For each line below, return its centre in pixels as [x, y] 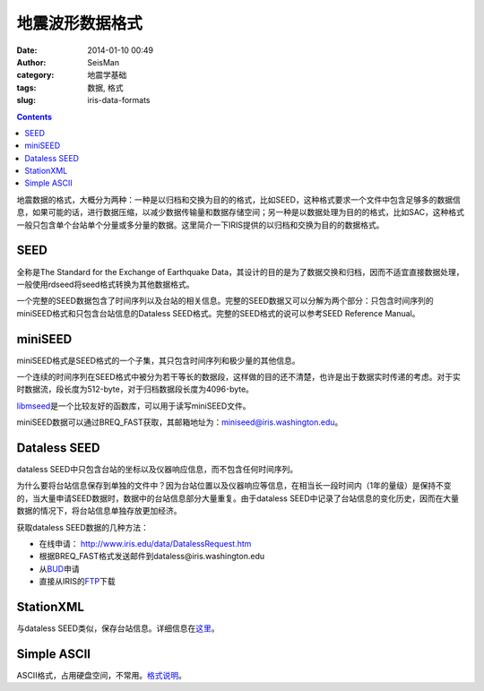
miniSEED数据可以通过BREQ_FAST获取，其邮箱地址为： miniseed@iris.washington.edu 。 [180, 422]
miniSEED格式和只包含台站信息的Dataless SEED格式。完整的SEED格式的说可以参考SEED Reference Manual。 [218, 313]
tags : [26, 87]
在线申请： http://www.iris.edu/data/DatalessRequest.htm [145, 544]
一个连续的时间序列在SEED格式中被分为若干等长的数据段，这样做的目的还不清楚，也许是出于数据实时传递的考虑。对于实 [238, 377]
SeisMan [104, 62]
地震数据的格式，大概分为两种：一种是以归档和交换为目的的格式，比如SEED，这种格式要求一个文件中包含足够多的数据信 [238, 199]
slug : [26, 100]
